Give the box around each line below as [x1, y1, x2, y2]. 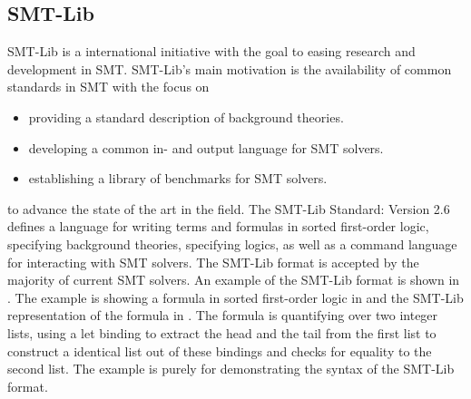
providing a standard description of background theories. [28, 107, 344, 126]
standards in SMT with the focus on [7, 77, 210, 96]
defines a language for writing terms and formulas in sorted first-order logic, [7, 217, 429, 236]
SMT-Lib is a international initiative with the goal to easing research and [7, 42, 416, 61]
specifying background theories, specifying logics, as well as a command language [7, 234, 457, 253]
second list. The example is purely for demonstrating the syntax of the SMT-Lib [7, 359, 455, 378]
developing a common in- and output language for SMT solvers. [28, 138, 384, 157]
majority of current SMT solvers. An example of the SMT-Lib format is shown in [7, 270, 460, 289]
